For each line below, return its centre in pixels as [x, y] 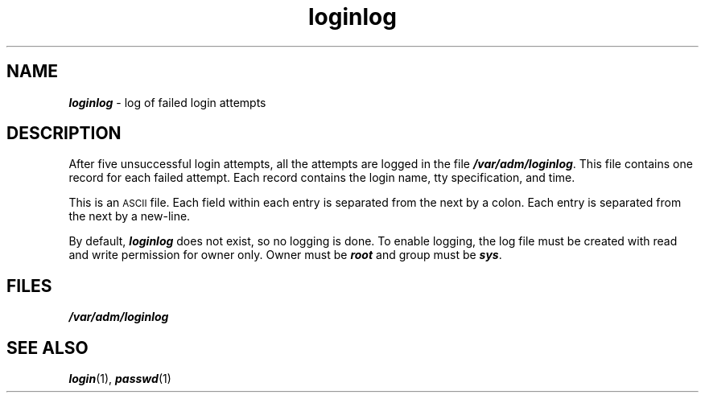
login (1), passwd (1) [120, 379]
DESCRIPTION [64, 134]
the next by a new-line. [130, 216]
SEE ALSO [47, 348]
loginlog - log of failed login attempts [167, 102]
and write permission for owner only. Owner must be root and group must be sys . [285, 255]
